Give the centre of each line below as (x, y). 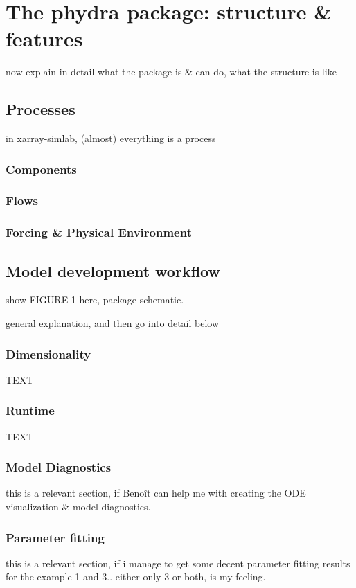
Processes (41, 109)
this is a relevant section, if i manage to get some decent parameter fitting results (178, 563)
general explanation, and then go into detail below (113, 323)
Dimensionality (48, 354)
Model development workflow (113, 270)
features (44, 38)
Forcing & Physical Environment (99, 232)
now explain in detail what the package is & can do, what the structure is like (171, 72)
